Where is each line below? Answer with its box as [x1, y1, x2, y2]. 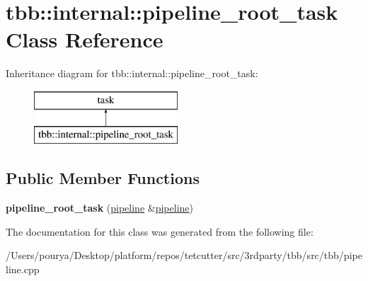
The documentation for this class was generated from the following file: [6, 224, 314, 239]
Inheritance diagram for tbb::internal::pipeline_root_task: [6, 66, 258, 81]
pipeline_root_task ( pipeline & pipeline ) [6, 200, 193, 215]
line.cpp [6, 262, 40, 277]
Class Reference [6, 25, 163, 54]
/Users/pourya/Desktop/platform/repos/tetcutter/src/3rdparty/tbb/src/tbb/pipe [6, 248, 362, 263]
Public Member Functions [6, 167, 200, 189]
